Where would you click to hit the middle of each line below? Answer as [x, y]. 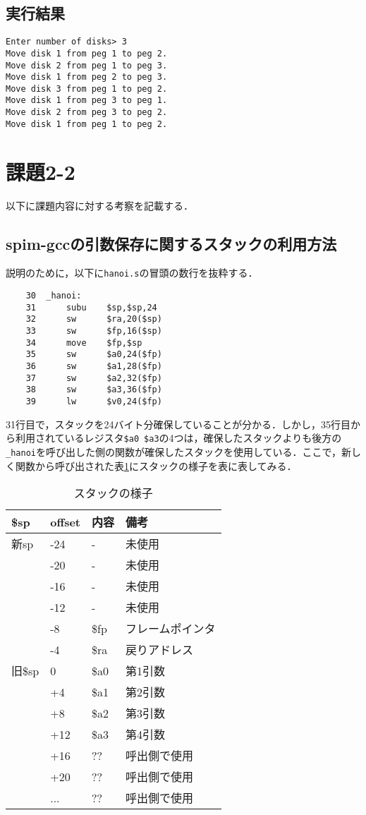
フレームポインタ [171, 629]
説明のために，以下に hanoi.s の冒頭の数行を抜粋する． [132, 273]
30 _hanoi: [54, 296]
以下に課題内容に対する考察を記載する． [99, 205]
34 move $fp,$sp [84, 343]
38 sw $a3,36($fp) [94, 390]
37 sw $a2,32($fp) [94, 378]
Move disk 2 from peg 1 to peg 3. [87, 65]
